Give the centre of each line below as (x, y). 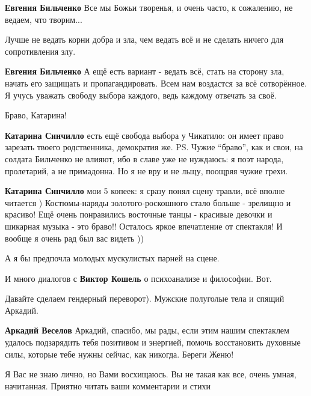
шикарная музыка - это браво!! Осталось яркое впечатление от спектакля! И (144, 226)
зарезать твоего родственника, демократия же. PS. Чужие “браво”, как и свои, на (154, 147)
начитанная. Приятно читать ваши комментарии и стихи (108, 385)
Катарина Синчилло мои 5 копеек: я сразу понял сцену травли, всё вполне (145, 191)
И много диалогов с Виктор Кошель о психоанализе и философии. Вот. (138, 278)
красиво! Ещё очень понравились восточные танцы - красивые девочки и (139, 214)
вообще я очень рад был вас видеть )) (75, 238)
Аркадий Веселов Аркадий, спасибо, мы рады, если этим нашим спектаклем (147, 330)
